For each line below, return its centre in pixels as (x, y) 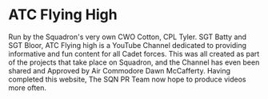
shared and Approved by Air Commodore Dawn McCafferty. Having (119, 70)
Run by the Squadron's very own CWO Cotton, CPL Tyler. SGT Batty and (127, 37)
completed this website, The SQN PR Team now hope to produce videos (127, 79)
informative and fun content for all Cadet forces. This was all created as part (134, 53)
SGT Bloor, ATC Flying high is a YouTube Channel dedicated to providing (127, 45)
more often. (27, 87)
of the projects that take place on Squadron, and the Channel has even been (134, 62)
